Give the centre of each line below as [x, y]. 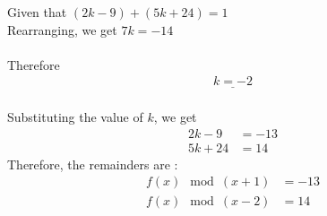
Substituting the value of [75, 117]
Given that [37, 12]
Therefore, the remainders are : [93, 164]
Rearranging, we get [62, 29]
